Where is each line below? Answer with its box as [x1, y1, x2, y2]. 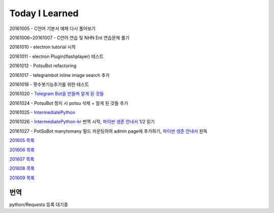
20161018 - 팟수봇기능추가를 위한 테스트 [9, 81, 89, 87]
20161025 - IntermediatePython [9, 109, 76, 115]
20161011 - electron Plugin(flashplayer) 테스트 [9, 53, 104, 59]
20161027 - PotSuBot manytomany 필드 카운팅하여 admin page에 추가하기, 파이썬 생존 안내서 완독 [9, 128, 208, 134]
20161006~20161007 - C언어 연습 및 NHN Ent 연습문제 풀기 [9, 35, 129, 41]
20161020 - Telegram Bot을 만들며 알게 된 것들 [9, 90, 104, 97]
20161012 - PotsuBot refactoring [9, 63, 77, 69]
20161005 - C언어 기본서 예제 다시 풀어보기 [9, 25, 96, 32]
